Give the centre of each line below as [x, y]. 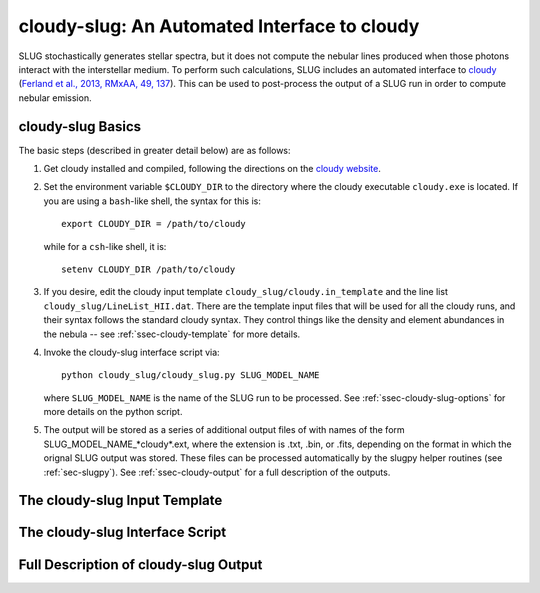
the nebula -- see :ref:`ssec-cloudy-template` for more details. [172, 334]
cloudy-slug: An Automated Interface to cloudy [219, 26]
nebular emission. [55, 97]
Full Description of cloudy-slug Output [140, 564]
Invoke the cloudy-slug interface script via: [131, 352]
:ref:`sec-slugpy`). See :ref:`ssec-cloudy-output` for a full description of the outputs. [217, 472]
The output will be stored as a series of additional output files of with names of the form [224, 430]
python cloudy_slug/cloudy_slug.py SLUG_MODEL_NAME [190, 375]
